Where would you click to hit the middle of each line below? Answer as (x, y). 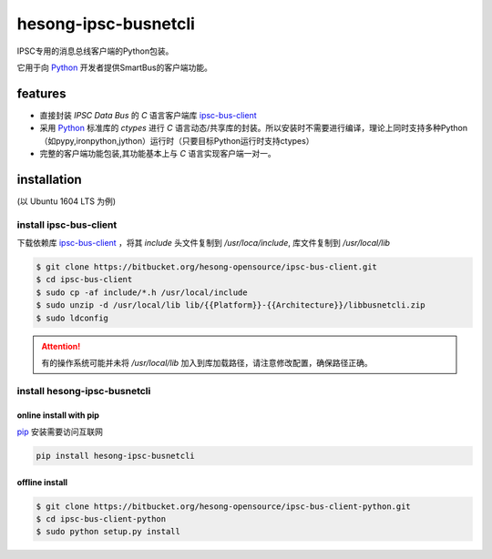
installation (49, 179)
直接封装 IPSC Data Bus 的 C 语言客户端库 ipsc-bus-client (148, 115)
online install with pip (58, 415)
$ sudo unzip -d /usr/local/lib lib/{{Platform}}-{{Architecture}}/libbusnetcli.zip (231, 305)
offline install (42, 482)
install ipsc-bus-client (67, 225)
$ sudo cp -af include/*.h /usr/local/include (142, 292)
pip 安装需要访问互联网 (60, 432)
